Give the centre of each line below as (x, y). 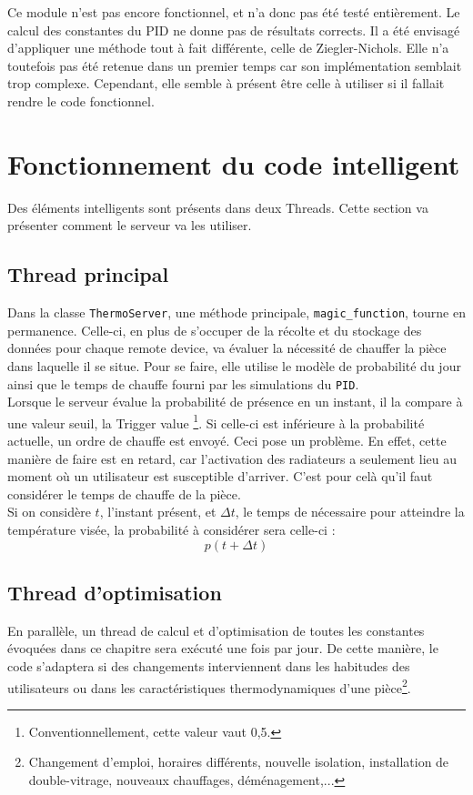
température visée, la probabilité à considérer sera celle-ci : (171, 529)
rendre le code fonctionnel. (81, 101)
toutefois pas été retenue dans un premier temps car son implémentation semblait (235, 65)
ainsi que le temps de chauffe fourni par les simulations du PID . (183, 383)
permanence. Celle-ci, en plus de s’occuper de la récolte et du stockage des (215, 330)
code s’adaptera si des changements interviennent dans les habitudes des (209, 665)
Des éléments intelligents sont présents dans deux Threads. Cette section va (218, 207)
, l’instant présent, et (158, 512)
